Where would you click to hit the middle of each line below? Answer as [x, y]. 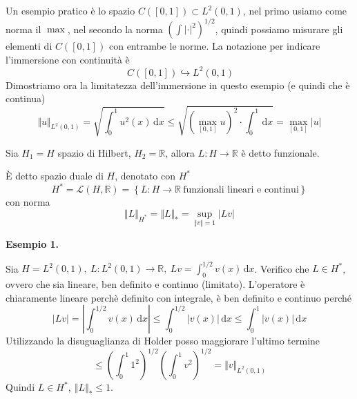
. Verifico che [282, 268]
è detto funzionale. [280, 152]
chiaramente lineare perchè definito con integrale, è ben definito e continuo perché [179, 297]
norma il [23, 29]
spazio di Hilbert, [94, 152]
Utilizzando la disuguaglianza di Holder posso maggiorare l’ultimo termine [163, 341]
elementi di [29, 46]
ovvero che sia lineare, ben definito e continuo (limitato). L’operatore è [155, 283]
